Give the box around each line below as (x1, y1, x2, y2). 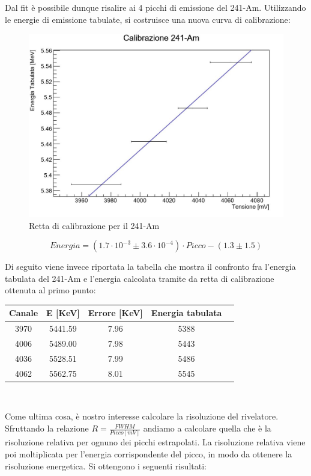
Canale (9, 307, 38, 319)
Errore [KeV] (88, 307, 143, 319)
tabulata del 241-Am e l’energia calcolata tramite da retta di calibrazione (5, 272, 274, 284)
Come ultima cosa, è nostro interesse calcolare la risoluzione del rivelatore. (5, 410, 279, 423)
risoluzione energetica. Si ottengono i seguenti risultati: (5, 459, 207, 472)
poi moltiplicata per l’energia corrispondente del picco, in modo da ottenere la (5, 448, 292, 460)
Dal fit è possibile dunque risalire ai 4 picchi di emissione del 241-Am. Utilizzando (5, 1, 306, 13)
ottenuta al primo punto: (5, 284, 96, 296)
